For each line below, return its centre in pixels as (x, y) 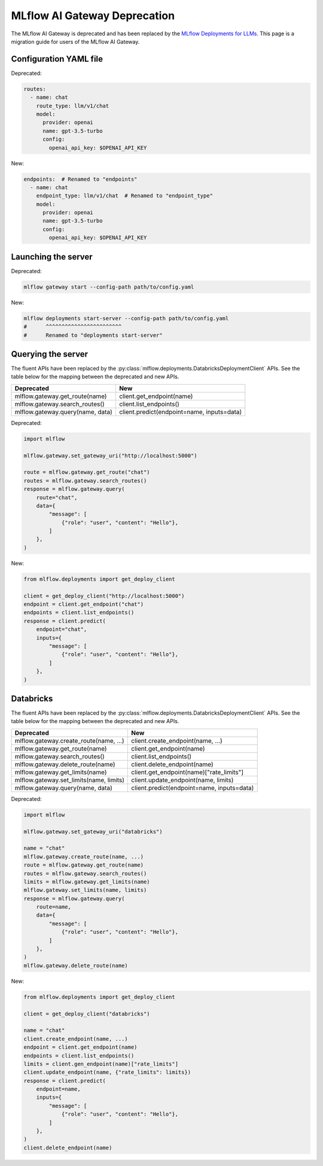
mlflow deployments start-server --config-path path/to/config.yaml (126, 318)
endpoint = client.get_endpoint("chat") (83, 604)
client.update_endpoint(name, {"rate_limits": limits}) (107, 1072)
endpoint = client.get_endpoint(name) (80, 1047)
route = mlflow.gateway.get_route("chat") (87, 472)
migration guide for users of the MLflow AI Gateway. (75, 41)
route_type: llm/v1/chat (73, 106)
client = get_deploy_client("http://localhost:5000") (104, 596)
